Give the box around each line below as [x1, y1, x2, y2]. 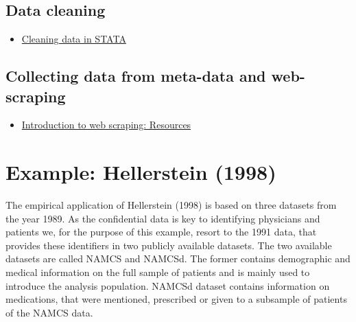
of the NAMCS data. [5, 305, 93, 319]
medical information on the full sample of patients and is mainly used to [5, 265, 310, 279]
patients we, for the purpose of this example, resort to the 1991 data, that [5, 225, 317, 239]
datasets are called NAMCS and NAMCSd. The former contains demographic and [5, 251, 351, 266]
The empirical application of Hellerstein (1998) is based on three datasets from [5, 198, 337, 212]
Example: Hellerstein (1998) [5, 158, 276, 186]
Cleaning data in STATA [21, 32, 126, 46]
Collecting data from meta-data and [5, 65, 266, 87]
